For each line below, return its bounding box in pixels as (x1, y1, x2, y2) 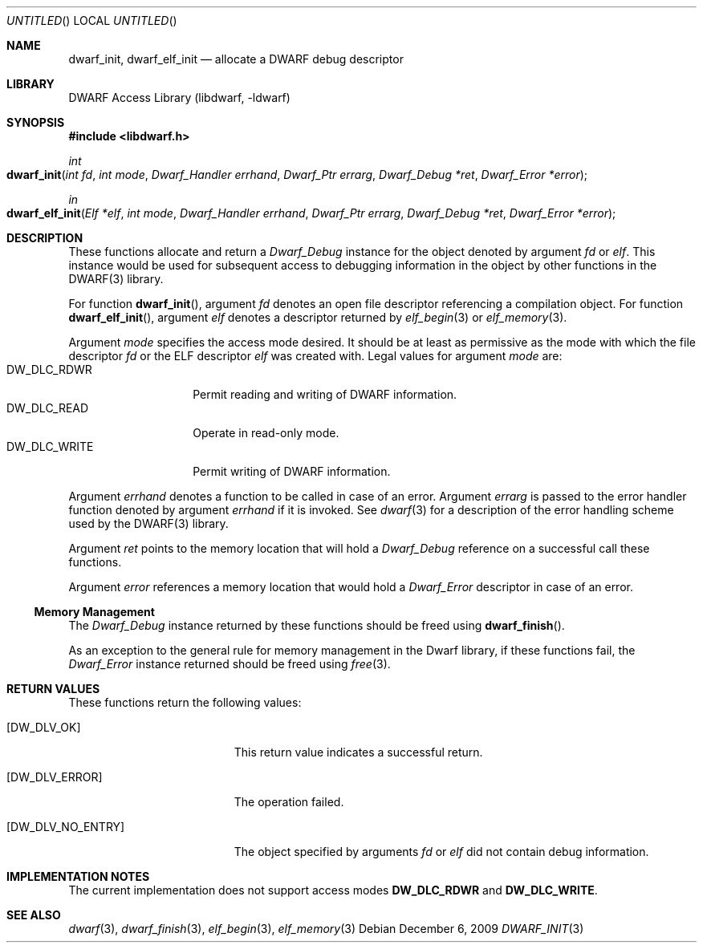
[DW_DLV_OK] (6, 720, 81, 734)
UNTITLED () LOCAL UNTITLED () (6, 14, 177, 27)
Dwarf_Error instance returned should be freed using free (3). (68, 657, 391, 671)
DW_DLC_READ (6, 401, 89, 415)
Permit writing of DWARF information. (193, 464, 391, 478)
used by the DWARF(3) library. (68, 517, 229, 530)
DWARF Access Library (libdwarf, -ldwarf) (68, 91, 291, 104)
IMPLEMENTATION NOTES (6, 870, 150, 883)
